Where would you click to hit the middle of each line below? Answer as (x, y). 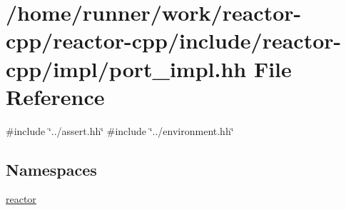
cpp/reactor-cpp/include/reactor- (174, 40)
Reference (55, 96)
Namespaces (51, 169)
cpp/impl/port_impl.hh (126, 68)
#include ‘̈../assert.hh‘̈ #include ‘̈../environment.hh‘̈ (120, 130)
